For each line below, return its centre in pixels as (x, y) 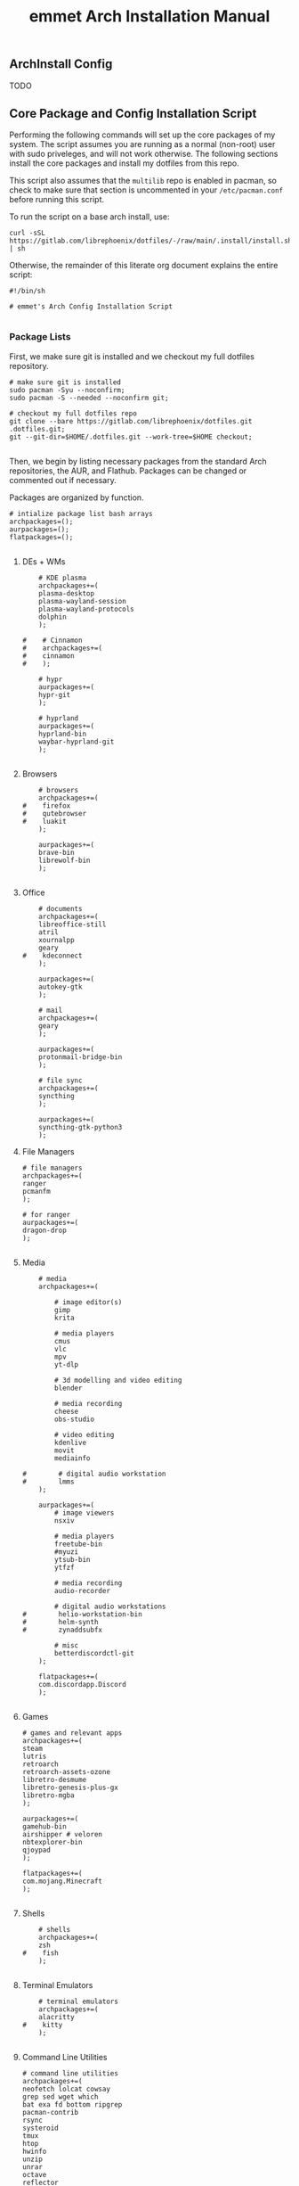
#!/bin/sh (28, 292)
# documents (61, 908)
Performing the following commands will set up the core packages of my (142, 135)
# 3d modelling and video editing (118, 1380)
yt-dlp (67, 1364)
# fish (40, 1953)
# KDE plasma (63, 578)
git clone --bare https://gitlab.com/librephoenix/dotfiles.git (131, 421)
